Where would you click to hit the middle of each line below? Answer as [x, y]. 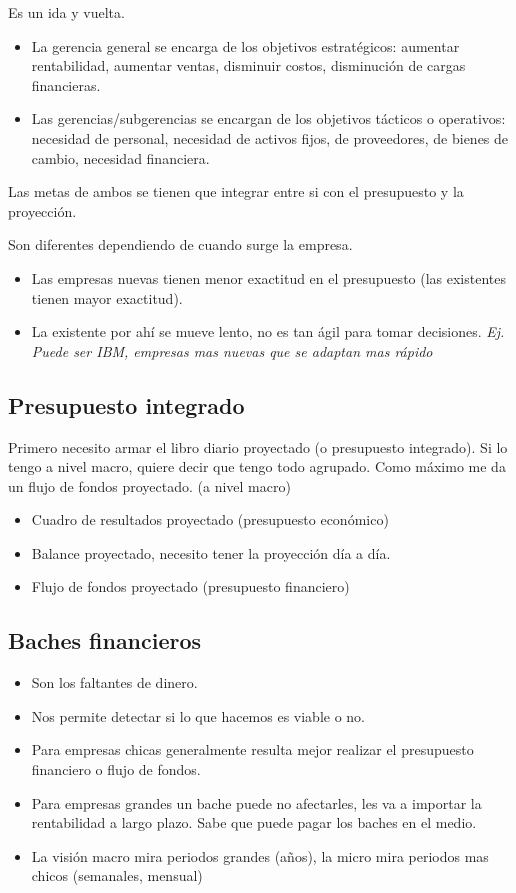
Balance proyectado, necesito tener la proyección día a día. [211, 552]
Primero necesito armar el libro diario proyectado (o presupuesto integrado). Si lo [258, 446]
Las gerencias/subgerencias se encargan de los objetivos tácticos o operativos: [268, 118]
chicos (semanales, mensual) [117, 875]
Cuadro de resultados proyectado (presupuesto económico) [210, 519]
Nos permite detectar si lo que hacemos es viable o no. [198, 715]
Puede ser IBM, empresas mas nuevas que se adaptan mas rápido [232, 350]
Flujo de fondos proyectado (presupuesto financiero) [190, 586]
